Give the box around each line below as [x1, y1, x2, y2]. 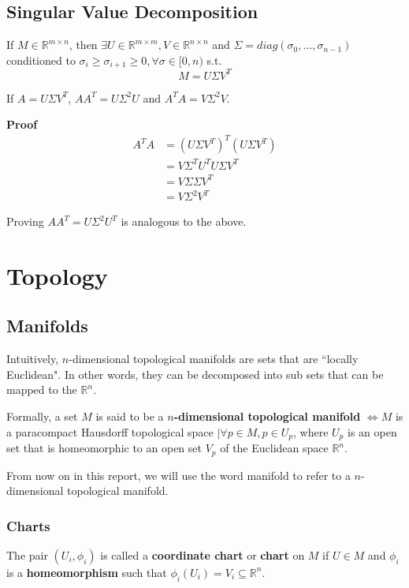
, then [69, 36, 98, 53]
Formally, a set [6, 408, 78, 425]
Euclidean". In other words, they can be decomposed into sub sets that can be [6, 365, 384, 382]
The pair [6, 546, 48, 563]
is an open [347, 423, 397, 440]
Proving [6, 213, 44, 230]
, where [293, 423, 329, 440]
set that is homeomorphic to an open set [6, 440, 202, 456]
